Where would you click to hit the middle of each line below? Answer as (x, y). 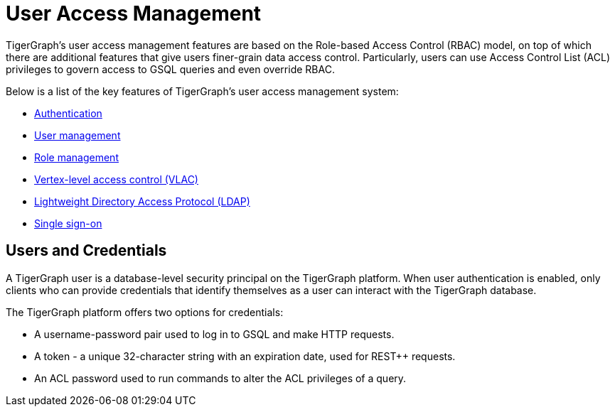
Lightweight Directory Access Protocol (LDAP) (142, 201)
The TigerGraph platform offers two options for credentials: (145, 312)
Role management (76, 157)
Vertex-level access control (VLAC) (116, 179)
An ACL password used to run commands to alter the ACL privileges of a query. (220, 378)
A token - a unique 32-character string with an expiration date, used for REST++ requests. (245, 356)
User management (77, 135)
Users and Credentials (86, 251)
